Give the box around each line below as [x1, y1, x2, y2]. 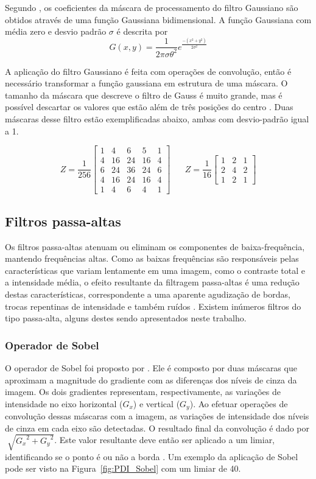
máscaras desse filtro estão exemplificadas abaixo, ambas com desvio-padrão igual [5, 113, 309, 125]
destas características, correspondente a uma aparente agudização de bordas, [5, 287, 290, 300]
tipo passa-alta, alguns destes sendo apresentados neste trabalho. [5, 312, 247, 324]
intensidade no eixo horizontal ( [5, 397, 123, 410]
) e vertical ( [133, 397, 180, 410]
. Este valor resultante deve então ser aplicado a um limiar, [54, 433, 275, 446]
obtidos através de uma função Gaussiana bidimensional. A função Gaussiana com [5, 13, 312, 26]
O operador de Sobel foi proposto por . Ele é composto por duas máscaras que [5, 361, 297, 374]
